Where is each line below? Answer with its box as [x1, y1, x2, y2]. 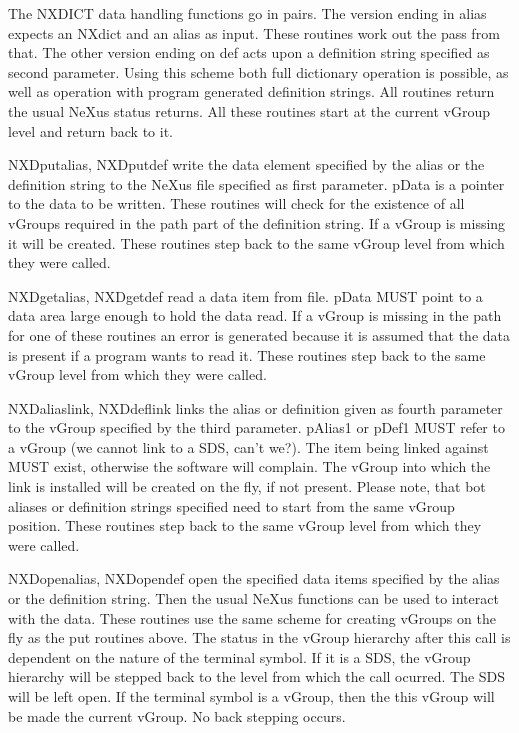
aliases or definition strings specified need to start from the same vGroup [8, 495, 455, 516]
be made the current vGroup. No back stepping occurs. [8, 705, 346, 726]
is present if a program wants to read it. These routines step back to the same [8, 344, 486, 365]
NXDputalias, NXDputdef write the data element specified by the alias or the [8, 154, 485, 175]
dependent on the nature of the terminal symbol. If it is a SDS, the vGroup [8, 646, 471, 667]
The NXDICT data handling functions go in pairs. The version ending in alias [8, 3, 487, 23]
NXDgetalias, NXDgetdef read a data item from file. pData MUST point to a [8, 285, 483, 306]
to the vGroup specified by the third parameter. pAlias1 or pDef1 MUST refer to [8, 417, 505, 438]
